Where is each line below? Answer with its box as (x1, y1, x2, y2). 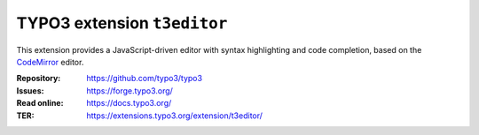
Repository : (16, 73, 61, 84)
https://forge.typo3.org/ (86, 85, 173, 96)
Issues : (16, 85, 44, 96)
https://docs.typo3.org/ (86, 98, 172, 109)
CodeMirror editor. (16, 56, 84, 67)
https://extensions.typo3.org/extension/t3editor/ (86, 110, 263, 121)
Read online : (16, 98, 64, 109)
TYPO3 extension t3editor (16, 13, 228, 33)
